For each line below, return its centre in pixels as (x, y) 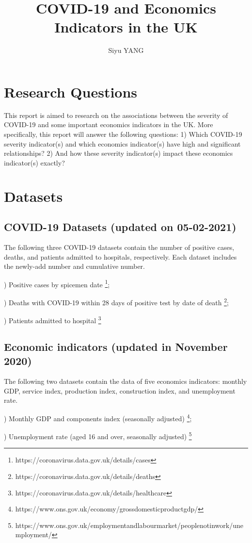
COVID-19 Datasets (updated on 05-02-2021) (120, 227)
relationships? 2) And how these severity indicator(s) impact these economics (118, 153)
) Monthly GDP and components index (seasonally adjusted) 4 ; (98, 417)
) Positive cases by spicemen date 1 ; (57, 283)
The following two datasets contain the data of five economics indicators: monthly (126, 381)
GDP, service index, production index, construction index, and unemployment (120, 390)
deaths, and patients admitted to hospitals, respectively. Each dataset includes (120, 256)
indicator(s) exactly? (34, 162)
